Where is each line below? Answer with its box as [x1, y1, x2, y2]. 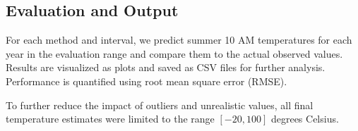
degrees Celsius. [270, 111, 339, 126]
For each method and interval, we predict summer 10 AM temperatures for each [6, 32, 352, 47]
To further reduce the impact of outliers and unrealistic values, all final [6, 97, 314, 112]
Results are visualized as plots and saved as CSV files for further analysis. [6, 60, 326, 75]
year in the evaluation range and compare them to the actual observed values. [6, 46, 343, 61]
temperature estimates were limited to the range [6, 111, 215, 126]
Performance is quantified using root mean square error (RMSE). [6, 73, 287, 88]
